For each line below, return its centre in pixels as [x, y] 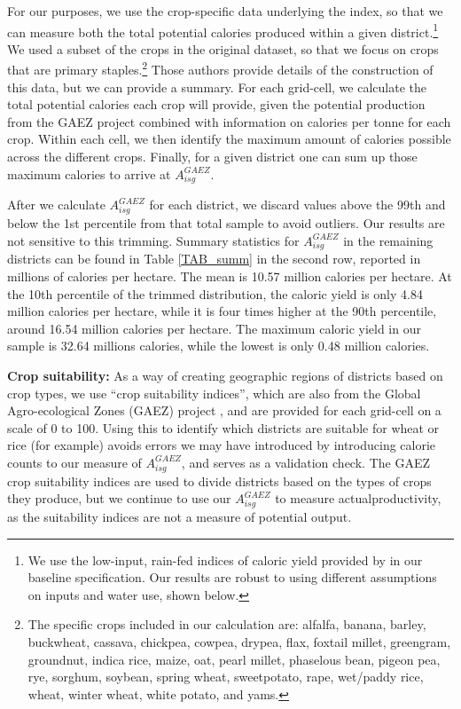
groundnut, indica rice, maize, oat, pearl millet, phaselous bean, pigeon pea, [234, 659]
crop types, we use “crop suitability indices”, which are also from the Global [214, 393]
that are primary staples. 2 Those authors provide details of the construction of [220, 68]
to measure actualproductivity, [358, 498]
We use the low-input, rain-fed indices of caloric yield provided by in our [225, 559]
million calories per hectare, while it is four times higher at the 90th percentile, [222, 311]
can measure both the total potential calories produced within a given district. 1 [223, 30]
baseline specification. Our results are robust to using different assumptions [232, 577]
